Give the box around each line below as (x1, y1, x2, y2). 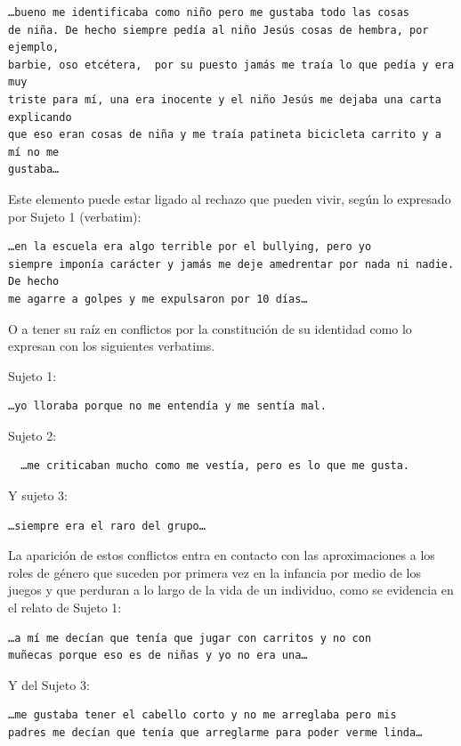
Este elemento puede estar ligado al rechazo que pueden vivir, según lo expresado (8, 189, 451, 207)
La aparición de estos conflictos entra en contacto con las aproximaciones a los (8, 546, 435, 564)
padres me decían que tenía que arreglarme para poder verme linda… (8, 726, 423, 739)
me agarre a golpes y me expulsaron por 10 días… (8, 292, 308, 305)
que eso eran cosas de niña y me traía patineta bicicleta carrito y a (8, 128, 441, 142)
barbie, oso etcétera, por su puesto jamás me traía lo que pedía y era (8, 58, 455, 71)
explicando (8, 110, 72, 124)
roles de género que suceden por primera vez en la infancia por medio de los (8, 563, 421, 581)
